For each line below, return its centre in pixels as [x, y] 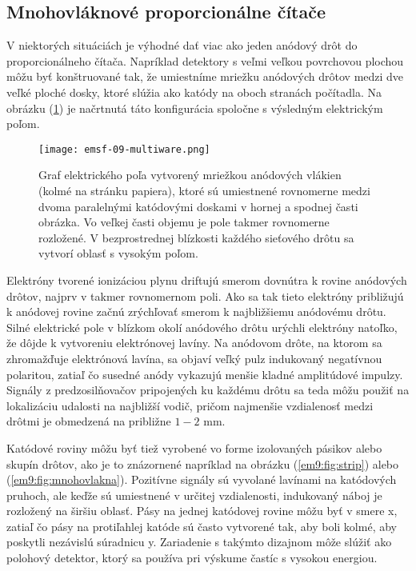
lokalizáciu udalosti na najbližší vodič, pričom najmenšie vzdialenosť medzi [190, 405]
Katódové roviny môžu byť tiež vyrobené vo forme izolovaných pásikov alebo [194, 447]
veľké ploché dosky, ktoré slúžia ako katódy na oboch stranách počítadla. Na [194, 92]
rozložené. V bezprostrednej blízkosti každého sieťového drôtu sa [196, 237]
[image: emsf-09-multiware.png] [124, 149]
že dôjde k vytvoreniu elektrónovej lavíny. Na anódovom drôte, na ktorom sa [194, 343]
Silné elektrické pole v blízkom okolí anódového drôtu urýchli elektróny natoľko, [202, 327]
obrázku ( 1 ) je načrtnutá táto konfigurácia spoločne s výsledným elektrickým [195, 108]
